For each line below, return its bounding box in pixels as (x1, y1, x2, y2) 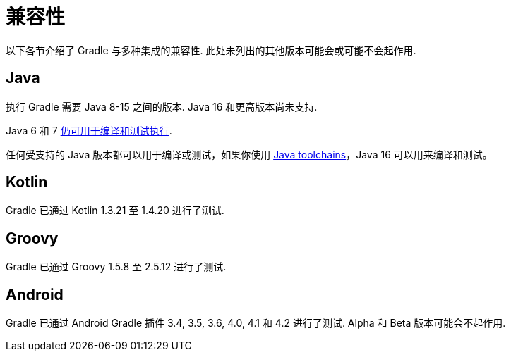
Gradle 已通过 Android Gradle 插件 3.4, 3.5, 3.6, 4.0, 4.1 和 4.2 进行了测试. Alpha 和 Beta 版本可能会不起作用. (6, 317, 506, 330)
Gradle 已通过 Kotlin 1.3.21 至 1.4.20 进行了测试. (6, 204, 224, 217)
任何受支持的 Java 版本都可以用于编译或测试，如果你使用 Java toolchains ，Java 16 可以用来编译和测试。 (6, 148, 493, 161)
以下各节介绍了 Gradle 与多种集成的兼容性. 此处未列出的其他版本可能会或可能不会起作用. (6, 44, 416, 56)
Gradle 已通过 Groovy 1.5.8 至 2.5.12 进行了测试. (6, 261, 227, 273)
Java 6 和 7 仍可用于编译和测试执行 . (6, 124, 172, 137)
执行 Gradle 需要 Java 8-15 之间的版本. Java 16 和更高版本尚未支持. (6, 100, 318, 113)
